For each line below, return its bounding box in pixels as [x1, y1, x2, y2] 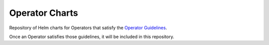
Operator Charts [9, 7, 78, 18]
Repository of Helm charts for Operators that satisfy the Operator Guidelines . [9, 25, 167, 31]
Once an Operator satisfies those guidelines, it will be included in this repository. [9, 34, 174, 40]
